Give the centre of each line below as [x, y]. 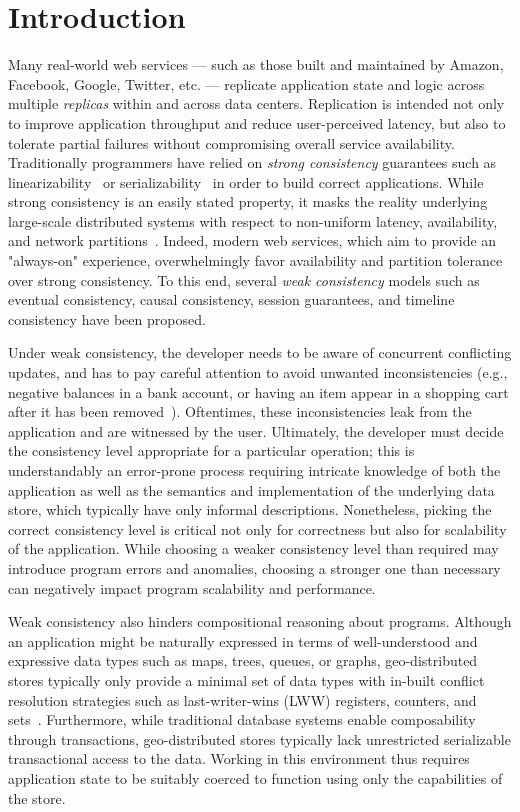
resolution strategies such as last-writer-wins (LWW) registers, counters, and [242, 699]
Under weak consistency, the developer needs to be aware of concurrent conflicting [260, 352]
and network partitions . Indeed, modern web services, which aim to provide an [252, 240]
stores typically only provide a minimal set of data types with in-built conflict [246, 679]
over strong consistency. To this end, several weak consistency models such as [244, 279]
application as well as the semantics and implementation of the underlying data [251, 489]
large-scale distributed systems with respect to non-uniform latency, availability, [253, 220]
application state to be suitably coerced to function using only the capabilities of [255, 777]
